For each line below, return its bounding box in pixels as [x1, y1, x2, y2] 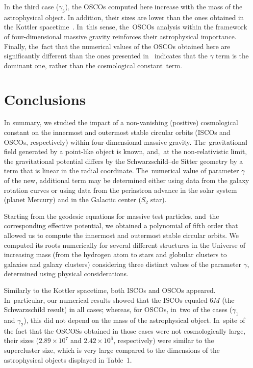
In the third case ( [4, 1, 59, 11]
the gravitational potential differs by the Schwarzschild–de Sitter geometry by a [4, 156, 243, 166]
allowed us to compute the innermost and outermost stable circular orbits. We [4, 230, 239, 240]
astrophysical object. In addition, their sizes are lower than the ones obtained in [4, 12, 244, 22]
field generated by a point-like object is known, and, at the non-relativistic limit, [4, 146, 247, 157]
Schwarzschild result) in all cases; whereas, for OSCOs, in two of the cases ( [4, 304, 232, 315]
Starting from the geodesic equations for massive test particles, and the [4, 210, 219, 221]
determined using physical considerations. [4, 268, 128, 279]
